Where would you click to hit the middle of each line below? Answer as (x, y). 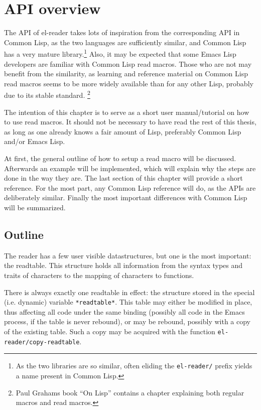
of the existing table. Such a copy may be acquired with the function (110, 331)
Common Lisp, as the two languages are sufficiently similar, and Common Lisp (125, 42)
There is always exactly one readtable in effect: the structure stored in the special (129, 292)
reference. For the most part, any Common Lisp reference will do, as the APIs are (130, 187)
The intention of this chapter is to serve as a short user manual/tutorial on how (127, 112)
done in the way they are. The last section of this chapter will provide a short (123, 178)
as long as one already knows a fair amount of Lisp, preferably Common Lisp (123, 131)
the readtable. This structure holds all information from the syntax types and (123, 265)
